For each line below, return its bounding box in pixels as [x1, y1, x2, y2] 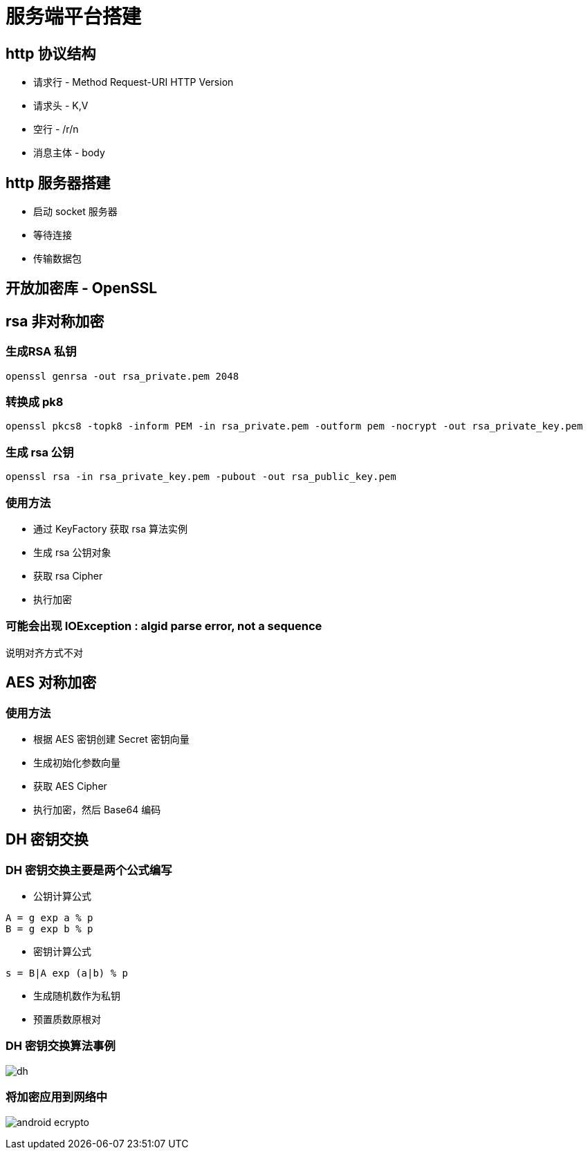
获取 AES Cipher [33, 779, 107, 792]
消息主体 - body [33, 147, 105, 159]
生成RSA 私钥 [6, 344, 77, 359]
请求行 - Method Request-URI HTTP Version [33, 76, 234, 89]
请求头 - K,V [33, 100, 89, 112]
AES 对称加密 [6, 674, 97, 692]
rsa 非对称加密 [6, 312, 104, 330]
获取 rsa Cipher [33, 569, 103, 582]
